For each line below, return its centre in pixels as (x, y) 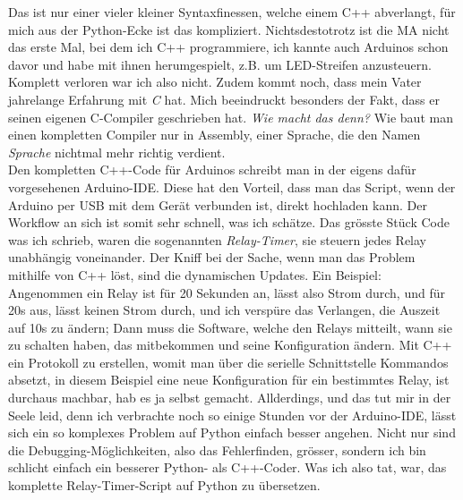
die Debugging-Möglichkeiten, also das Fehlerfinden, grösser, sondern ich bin (217, 449)
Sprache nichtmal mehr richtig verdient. (117, 152)
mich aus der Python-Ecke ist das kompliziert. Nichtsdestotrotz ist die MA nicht (229, 29)
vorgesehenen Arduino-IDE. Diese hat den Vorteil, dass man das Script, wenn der (232, 186)
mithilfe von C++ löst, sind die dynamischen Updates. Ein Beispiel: (195, 274)
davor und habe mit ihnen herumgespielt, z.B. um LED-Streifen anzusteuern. (220, 64)
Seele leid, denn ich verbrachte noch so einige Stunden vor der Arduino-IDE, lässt (232, 415)
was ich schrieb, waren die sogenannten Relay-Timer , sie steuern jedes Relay (217, 239)
